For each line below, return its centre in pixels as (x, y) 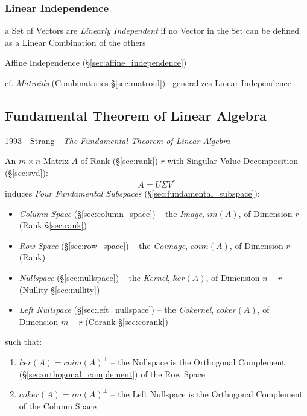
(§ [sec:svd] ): (27, 172)
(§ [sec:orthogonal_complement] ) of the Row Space (112, 373)
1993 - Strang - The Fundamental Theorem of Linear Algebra (118, 140)
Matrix (56, 161)
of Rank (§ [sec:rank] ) (119, 161)
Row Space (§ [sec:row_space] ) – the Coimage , (103, 245)
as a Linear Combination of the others (75, 42)
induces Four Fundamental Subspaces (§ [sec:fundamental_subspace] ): (132, 193)
